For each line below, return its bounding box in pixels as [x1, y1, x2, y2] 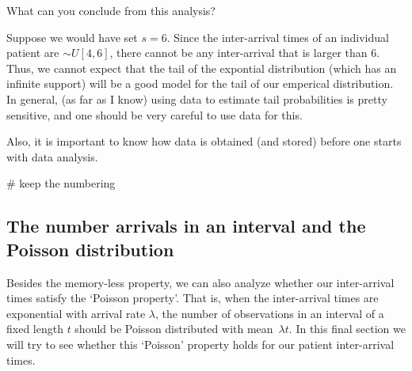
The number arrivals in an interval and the [6, 214, 366, 238]
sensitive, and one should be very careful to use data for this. [6, 106, 303, 123]
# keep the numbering [6, 175, 116, 191]
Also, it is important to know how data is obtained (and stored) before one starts [6, 133, 402, 150]
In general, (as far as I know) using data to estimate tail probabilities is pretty [6, 90, 387, 107]
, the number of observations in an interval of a [154, 305, 384, 321]
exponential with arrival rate [6, 305, 146, 321]
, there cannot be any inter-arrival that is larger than [109, 44, 368, 61]
